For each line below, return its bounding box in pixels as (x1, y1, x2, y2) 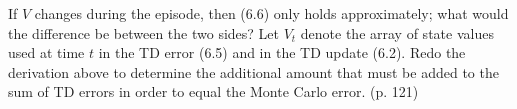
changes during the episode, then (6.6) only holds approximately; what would (34, 3, 509, 23)
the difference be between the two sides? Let (8, 22, 279, 43)
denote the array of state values (300, 22, 494, 43)
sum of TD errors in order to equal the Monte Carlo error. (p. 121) (8, 81, 419, 102)
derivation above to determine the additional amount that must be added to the (8, 61, 499, 82)
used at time (8, 42, 85, 63)
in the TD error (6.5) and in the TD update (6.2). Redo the (98, 42, 466, 63)
